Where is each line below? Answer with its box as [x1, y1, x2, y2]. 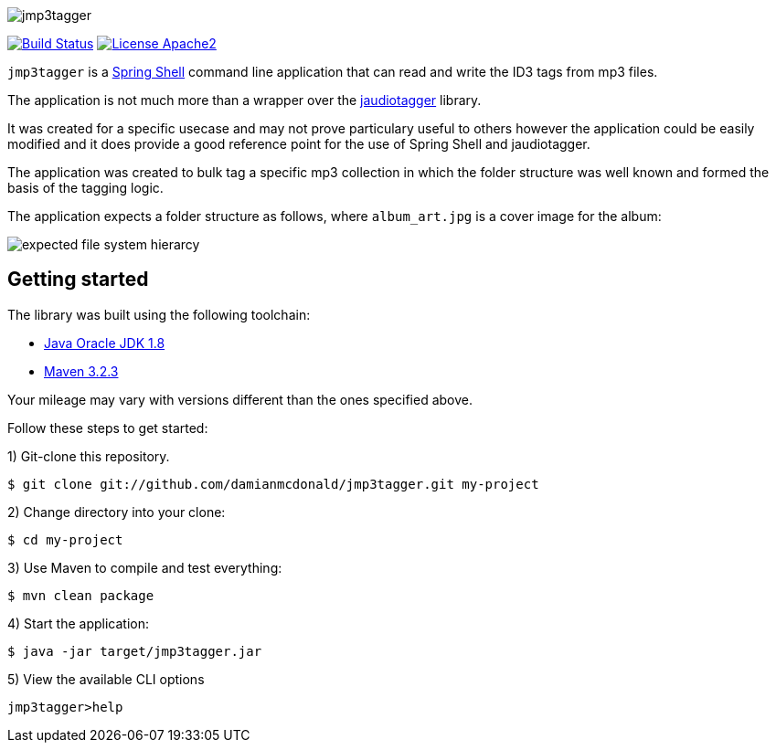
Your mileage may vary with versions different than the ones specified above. [7, 391, 473, 407]
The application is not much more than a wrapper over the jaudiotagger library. [7, 92, 482, 108]
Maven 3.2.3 [44, 363, 119, 379]
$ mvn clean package [7, 587, 154, 603]
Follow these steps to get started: [7, 419, 208, 436]
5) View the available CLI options [7, 671, 205, 687]
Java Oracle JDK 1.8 [44, 334, 165, 351]
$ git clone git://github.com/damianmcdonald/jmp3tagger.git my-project [7, 476, 539, 491]
